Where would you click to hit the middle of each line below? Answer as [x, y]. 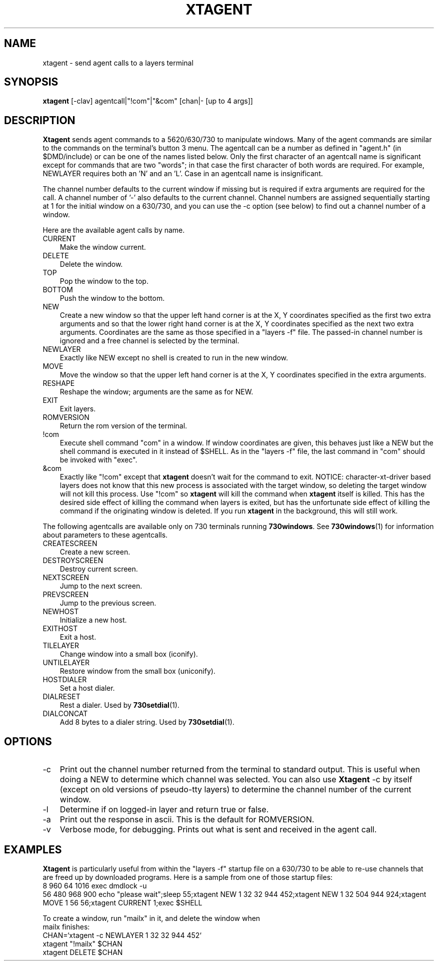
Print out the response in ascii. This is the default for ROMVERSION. [187, 820]
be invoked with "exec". [98, 460]
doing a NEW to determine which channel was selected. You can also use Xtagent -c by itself [236, 780]
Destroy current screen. [99, 569]
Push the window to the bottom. [112, 298]
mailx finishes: [66, 926]
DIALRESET [61, 697]
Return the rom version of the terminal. [123, 426]
